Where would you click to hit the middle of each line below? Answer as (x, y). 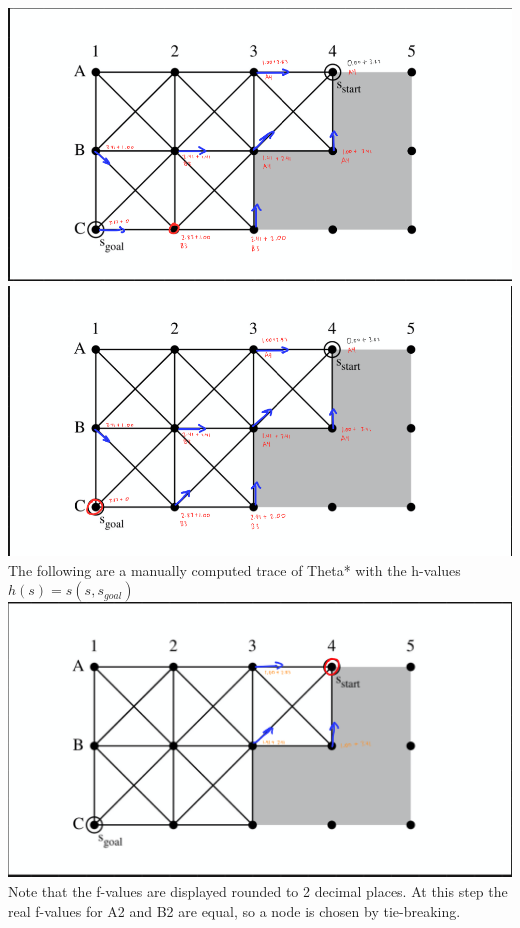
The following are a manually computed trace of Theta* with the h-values (234, 569)
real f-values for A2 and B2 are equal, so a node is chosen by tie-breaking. (234, 910)
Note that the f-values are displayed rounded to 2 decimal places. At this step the (258, 890)
